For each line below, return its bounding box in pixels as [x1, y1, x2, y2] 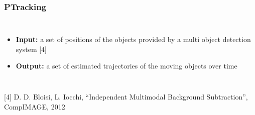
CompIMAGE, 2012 [4, 101, 65, 111]
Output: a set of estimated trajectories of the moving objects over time [16, 60, 237, 71]
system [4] [16, 43, 47, 54]
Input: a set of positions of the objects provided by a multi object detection [16, 34, 251, 44]
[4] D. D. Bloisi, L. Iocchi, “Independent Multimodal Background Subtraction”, [4, 91, 248, 101]
